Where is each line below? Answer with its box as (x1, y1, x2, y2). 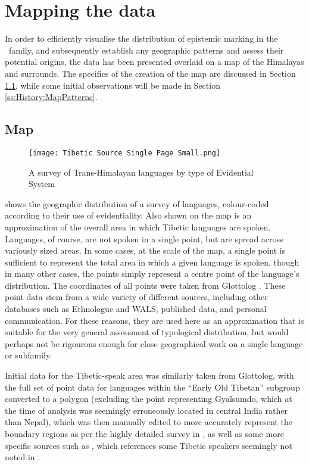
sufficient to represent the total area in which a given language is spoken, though (5, 255, 299, 268)
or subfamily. (5, 349, 52, 361)
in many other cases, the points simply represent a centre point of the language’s (5, 267, 299, 280)
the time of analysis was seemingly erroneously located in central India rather (5, 404, 288, 416)
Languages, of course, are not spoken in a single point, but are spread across (5, 232, 283, 245)
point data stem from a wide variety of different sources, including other (5, 291, 268, 303)
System (29, 177, 55, 190)
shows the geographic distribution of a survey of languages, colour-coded (5, 197, 269, 210)
